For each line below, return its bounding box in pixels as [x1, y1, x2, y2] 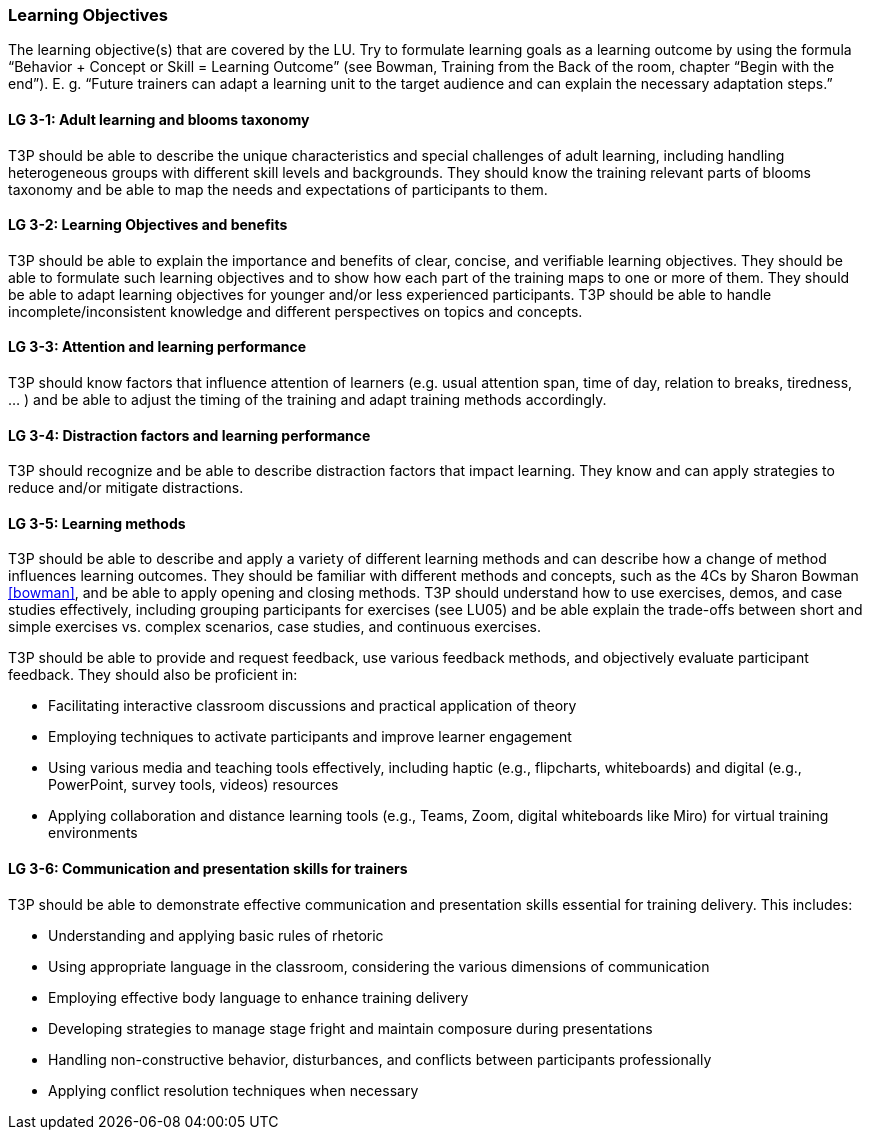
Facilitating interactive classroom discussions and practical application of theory [48, 697, 577, 715]
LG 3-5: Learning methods [8, 514, 186, 532]
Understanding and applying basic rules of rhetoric [48, 926, 384, 944]
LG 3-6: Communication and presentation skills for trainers [8, 860, 408, 878]
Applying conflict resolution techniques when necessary [48, 1081, 419, 1099]
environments [48, 824, 138, 842]
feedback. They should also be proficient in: [8, 666, 298, 684]
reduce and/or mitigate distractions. [8, 479, 244, 497]
